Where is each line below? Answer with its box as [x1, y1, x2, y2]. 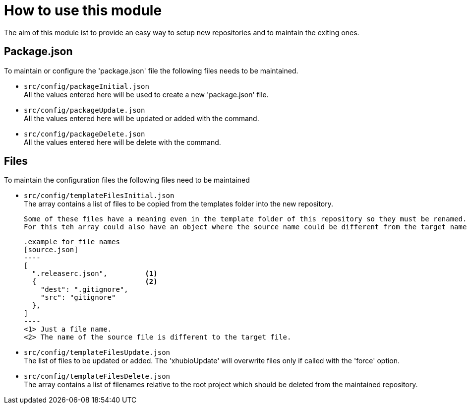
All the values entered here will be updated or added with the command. [24, 114, 259, 123]
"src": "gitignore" [40, 293, 116, 302]
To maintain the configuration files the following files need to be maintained [4, 176, 250, 185]
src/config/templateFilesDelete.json [24, 372, 171, 381]
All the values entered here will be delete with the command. [24, 137, 221, 146]
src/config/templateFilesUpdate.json [24, 348, 171, 357]
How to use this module [4, 2, 162, 19]
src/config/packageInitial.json [24, 82, 149, 90]
